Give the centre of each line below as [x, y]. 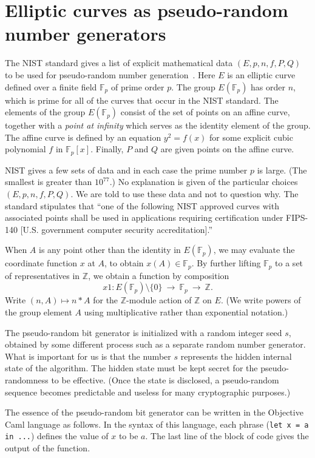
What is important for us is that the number [88, 356]
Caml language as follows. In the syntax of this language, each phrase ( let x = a [157, 424]
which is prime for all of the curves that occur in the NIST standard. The [142, 100]
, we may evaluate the [254, 250]
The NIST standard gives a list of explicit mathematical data [119, 63]
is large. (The [282, 170]
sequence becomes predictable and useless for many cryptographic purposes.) [148, 392]
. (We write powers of [261, 300]
